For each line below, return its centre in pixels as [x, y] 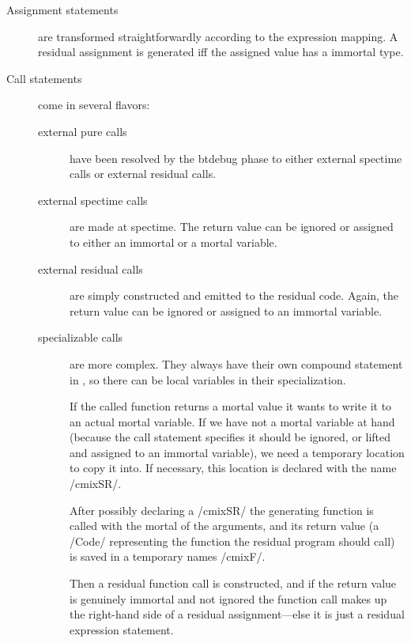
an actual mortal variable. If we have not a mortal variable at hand [232, 421]
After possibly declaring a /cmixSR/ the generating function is [222, 510]
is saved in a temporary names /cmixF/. [168, 556]
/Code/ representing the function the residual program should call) [232, 541]
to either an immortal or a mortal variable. [173, 242]
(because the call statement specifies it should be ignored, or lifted [230, 437]
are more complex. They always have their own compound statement [236, 363]
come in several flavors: [94, 105]
